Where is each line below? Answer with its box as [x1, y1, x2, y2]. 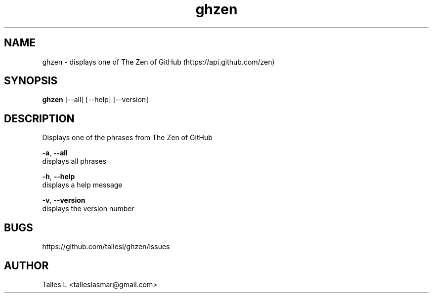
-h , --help [42, 172, 75, 181]
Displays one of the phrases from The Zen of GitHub [42, 133, 213, 142]
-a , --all [42, 148, 68, 157]
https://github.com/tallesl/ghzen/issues [42, 242, 170, 251]
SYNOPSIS [4, 74, 58, 87]
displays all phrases [42, 157, 107, 166]
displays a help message [42, 181, 123, 189]
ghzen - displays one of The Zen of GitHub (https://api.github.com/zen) [42, 57, 275, 66]
